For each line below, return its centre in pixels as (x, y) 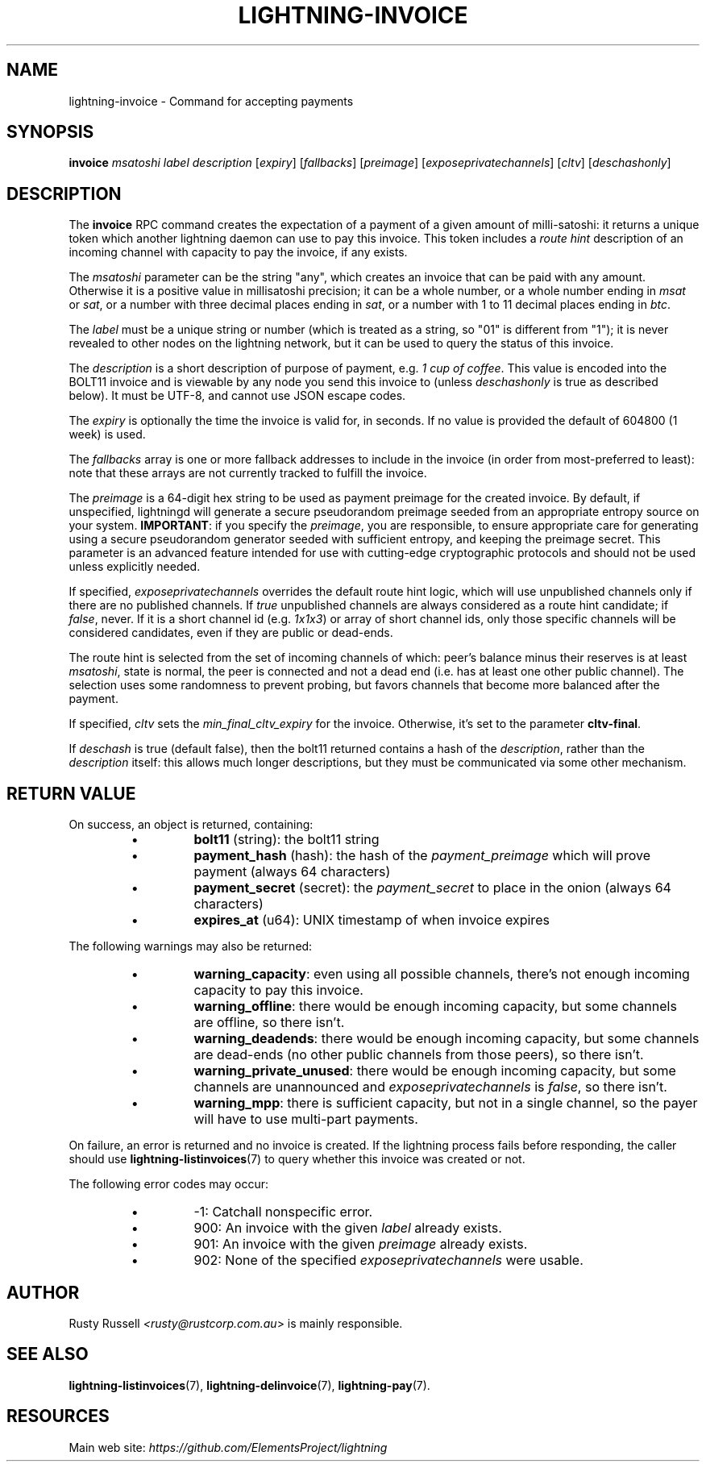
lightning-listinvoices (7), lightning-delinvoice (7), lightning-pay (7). (249, 1385)
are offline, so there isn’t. (269, 1023)
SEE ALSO (48, 1354)
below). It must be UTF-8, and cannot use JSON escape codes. (237, 396)
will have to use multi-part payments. (306, 1119)
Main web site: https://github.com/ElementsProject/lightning (228, 1447)
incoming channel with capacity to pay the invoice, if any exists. (238, 252)
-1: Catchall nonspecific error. (283, 1212)
